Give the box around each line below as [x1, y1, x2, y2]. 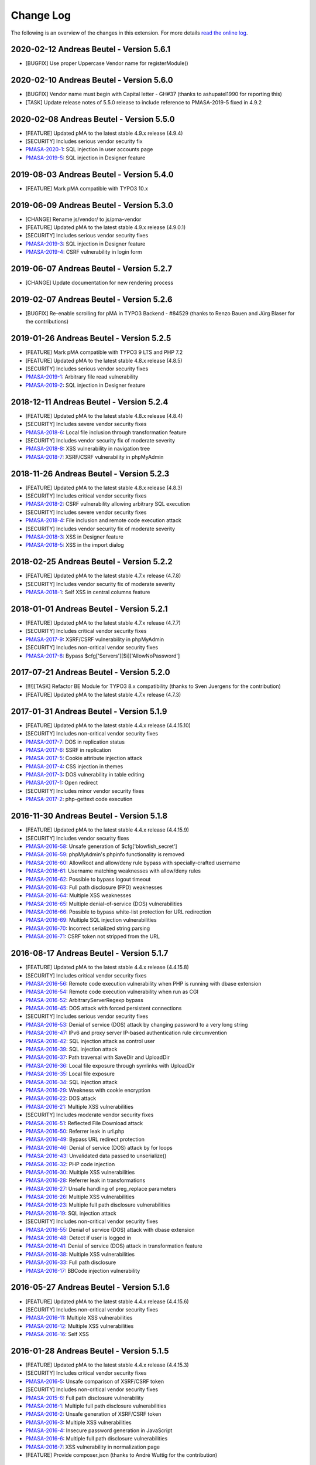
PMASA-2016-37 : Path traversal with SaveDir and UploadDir [25, 1054, 170, 1061]
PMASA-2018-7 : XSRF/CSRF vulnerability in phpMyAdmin [25, 453, 164, 460]
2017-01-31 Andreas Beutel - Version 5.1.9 [11, 706, 167, 716]
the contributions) [25, 318, 68, 325]
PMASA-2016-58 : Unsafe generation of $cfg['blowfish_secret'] [25, 843, 178, 850]
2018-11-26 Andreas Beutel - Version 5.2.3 [11, 469, 170, 479]
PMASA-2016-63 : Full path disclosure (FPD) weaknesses [25, 884, 163, 891]
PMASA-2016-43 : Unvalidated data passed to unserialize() [25, 1152, 167, 1160]
